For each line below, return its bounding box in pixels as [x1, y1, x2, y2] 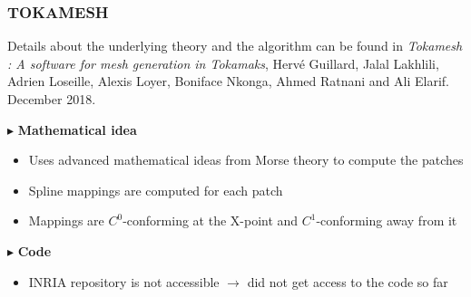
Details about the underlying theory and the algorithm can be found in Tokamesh [7, 36, 463, 55]
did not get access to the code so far [247, 272, 448, 291]
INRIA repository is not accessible [28, 272, 220, 291]
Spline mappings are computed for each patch [28, 180, 283, 199]
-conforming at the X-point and [123, 211, 299, 230]
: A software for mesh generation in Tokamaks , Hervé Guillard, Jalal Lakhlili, [7, 53, 439, 72]
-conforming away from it [316, 211, 457, 230]
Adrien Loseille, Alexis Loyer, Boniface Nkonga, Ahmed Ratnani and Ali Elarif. [7, 72, 449, 91]
